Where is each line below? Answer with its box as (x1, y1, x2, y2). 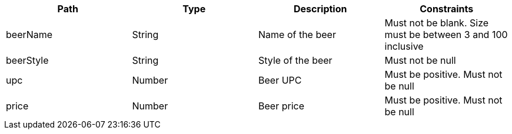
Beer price (258, 100, 304, 112)
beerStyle (6, 54, 49, 66)
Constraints (420, 3, 474, 15)
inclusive (384, 40, 424, 52)
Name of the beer (258, 29, 336, 40)
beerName (6, 29, 53, 40)
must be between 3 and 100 (384, 29, 508, 40)
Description (294, 3, 347, 15)
